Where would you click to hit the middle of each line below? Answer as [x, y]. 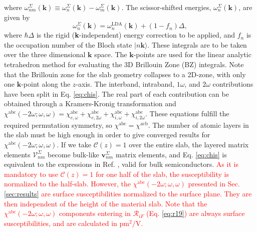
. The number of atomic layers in [198, 125]
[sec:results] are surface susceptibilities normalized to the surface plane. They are [128, 193]
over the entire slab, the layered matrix [189, 144]
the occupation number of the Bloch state [68, 44]
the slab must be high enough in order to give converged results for [107, 135]
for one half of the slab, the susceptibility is [162, 174]
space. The [111, 54]
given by [17, 17]
